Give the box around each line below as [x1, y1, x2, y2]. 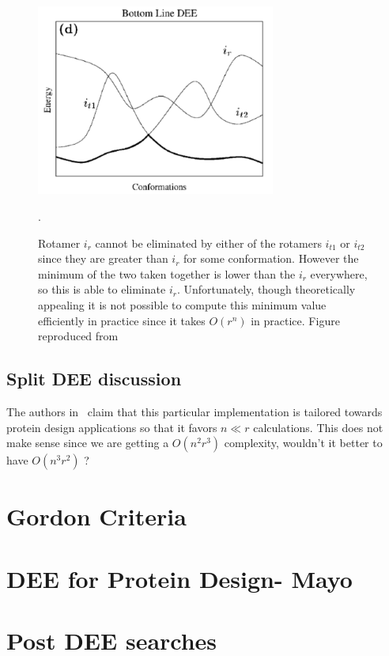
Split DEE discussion [6, 366, 182, 391]
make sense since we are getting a [6, 434, 169, 451]
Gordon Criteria [6, 500, 187, 533]
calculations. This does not [253, 419, 383, 435]
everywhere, [310, 265, 368, 282]
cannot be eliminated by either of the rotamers [95, 234, 322, 251]
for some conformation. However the [183, 250, 359, 267]
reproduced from [38, 328, 119, 344]
